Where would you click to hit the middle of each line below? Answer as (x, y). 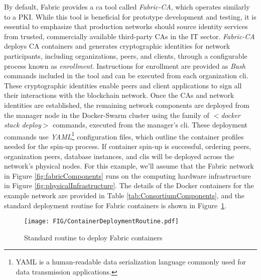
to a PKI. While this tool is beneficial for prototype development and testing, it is (130, 16)
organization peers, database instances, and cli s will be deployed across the (119, 156)
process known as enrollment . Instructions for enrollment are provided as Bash (125, 65)
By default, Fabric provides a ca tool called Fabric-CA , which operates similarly (127, 7)
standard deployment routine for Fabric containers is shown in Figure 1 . (115, 205)
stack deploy (23, 125)
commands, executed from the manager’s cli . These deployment (150, 125)
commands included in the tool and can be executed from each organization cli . (126, 76)
